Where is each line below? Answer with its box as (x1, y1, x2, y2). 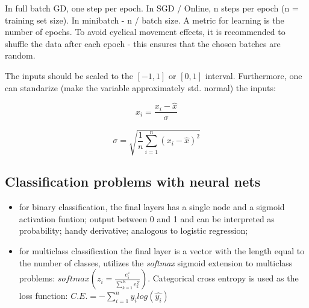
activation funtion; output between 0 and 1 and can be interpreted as (19, 212, 275, 225)
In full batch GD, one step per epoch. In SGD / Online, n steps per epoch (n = (5, 2, 299, 14)
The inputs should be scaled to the (5, 69, 133, 82)
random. (5, 49, 36, 62)
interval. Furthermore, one (205, 69, 302, 82)
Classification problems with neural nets (5, 172, 261, 191)
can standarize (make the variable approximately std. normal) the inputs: (5, 81, 276, 94)
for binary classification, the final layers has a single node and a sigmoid (19, 201, 285, 213)
